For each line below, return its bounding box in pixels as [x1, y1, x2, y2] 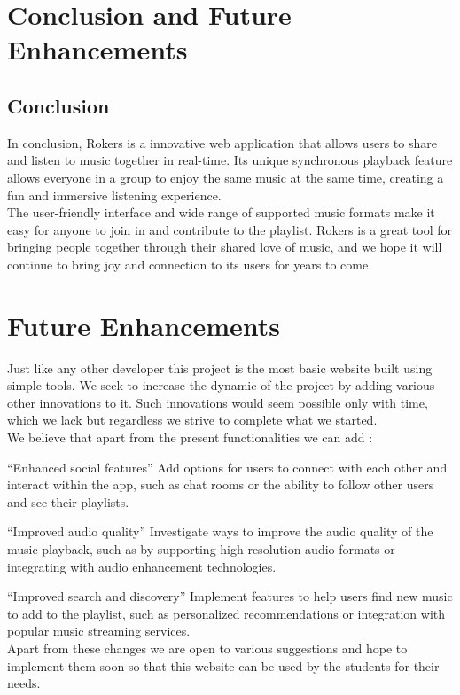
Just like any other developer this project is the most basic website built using [7, 358, 433, 377]
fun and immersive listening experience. [7, 185, 222, 204]
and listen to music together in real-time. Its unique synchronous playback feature [7, 151, 453, 169]
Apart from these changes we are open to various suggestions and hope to [7, 638, 408, 657]
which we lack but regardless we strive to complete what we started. [7, 410, 378, 429]
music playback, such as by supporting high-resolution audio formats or [7, 539, 395, 558]
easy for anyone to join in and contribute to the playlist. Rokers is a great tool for [7, 220, 452, 238]
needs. [7, 674, 41, 692]
